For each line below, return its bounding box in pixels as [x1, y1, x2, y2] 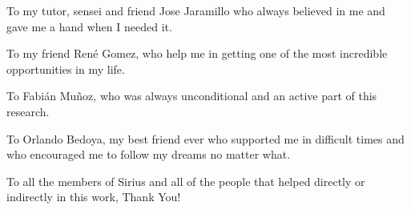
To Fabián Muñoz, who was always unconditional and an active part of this [6, 87, 377, 104]
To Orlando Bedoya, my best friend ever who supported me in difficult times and [6, 130, 405, 147]
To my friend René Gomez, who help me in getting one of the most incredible [6, 45, 388, 62]
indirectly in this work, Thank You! [6, 188, 181, 205]
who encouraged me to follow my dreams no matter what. [6, 146, 291, 163]
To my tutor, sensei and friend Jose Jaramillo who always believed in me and [6, 2, 385, 18]
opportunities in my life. [6, 60, 125, 77]
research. [6, 103, 50, 119]
